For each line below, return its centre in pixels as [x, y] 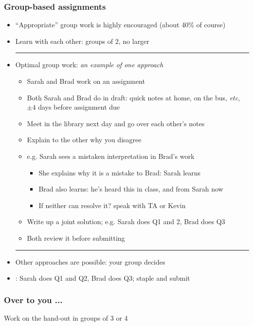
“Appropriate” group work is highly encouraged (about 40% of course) [120, 25]
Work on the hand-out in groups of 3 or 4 [66, 317]
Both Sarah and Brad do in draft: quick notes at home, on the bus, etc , [134, 97]
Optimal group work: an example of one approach [89, 65]
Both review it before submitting [76, 238]
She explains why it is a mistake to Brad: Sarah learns [120, 172]
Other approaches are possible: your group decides [90, 261]
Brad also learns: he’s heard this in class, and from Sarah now [131, 189]
